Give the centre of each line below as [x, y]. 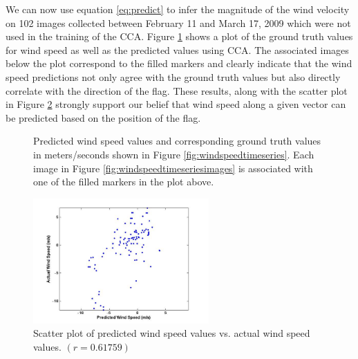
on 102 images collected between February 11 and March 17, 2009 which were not [178, 22]
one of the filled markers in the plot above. [124, 182]
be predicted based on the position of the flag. [103, 117]
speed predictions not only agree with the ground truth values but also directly [173, 76]
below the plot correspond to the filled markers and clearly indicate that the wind [179, 63]
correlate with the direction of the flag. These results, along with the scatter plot [177, 90]
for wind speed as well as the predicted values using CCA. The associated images [177, 49]
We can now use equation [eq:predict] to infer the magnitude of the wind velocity [178, 9]
